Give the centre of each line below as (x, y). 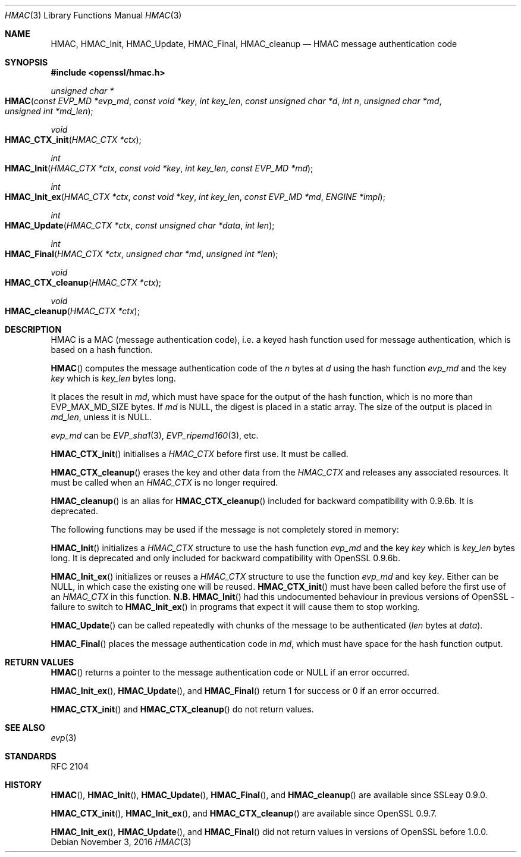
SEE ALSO (25, 728)
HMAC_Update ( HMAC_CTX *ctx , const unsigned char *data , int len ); (140, 225)
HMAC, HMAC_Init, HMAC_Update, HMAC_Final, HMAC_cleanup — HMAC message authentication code (254, 44)
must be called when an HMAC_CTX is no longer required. (164, 482)
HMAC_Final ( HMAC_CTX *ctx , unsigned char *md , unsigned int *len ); (142, 254)
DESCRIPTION (33, 329)
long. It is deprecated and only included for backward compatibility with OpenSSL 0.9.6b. (225, 558)
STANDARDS (31, 756)
